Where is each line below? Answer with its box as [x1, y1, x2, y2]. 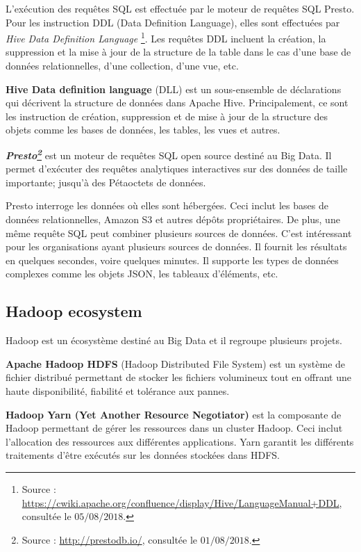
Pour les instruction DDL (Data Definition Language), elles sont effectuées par [6, 15, 340, 29]
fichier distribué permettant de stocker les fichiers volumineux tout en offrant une [6, 370, 351, 384]
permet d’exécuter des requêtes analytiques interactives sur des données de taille [6, 161, 348, 176]
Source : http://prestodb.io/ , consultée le [22, 532, 198, 546]
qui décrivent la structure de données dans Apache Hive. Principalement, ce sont [6, 95, 349, 110]
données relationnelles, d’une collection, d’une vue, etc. [6, 58, 239, 73]
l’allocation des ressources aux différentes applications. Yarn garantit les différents [6, 434, 354, 448]
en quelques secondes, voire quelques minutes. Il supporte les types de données [6, 252, 339, 267]
